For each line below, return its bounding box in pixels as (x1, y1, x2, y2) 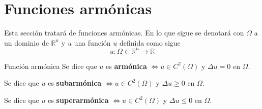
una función (74, 37, 111, 48)
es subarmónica (48, 78, 102, 88)
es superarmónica (48, 95, 109, 105)
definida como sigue (119, 37, 181, 48)
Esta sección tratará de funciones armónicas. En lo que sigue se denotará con (4, 27, 244, 38)
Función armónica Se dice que (4, 60, 97, 71)
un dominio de (4, 37, 49, 48)
